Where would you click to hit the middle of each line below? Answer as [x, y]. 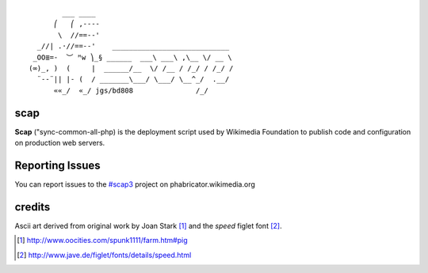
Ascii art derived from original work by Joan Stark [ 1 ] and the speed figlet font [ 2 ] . [148, 226]
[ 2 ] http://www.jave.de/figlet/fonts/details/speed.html [104, 255]
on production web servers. [60, 143]
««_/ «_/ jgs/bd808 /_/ [131, 90]
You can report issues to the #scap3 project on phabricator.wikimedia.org [135, 184]
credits [32, 207]
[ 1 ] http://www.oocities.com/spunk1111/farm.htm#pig [102, 241]
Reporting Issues [57, 165]
